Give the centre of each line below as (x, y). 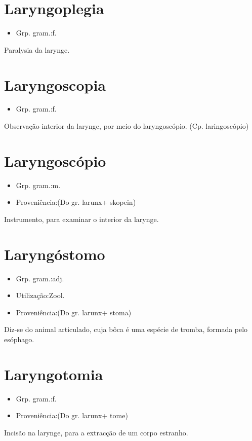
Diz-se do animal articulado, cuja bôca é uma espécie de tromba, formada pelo (126, 329)
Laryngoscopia (55, 84)
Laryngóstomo (55, 254)
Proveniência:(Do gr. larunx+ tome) (72, 415)
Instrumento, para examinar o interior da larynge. (81, 219)
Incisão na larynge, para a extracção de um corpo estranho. (96, 432)
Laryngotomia (54, 374)
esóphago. (19, 339)
